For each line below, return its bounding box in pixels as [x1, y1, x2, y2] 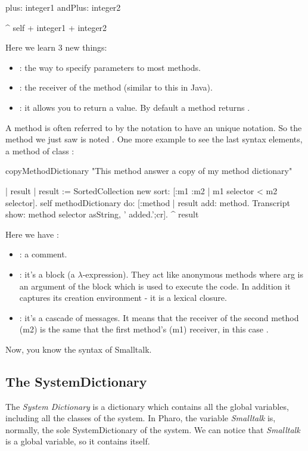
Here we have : [5, 228, 59, 240]
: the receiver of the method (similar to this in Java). [19, 81, 213, 94]
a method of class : [5, 144, 74, 157]
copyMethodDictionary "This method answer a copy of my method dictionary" [5, 164, 293, 177]
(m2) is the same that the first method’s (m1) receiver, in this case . [19, 323, 269, 335]
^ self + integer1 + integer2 [5, 21, 107, 33]
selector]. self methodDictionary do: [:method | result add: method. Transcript [5, 196, 290, 209]
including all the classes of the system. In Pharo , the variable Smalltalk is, [5, 412, 276, 424]
